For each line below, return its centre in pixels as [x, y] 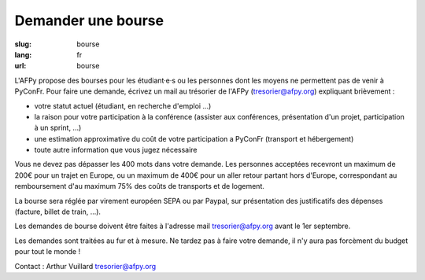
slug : [23, 44]
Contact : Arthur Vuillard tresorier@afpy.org [85, 266]
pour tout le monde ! [48, 252]
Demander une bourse [89, 20]
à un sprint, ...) [58, 128]
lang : [23, 54]
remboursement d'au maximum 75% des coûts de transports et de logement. [140, 186]
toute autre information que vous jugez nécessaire [116, 150]
